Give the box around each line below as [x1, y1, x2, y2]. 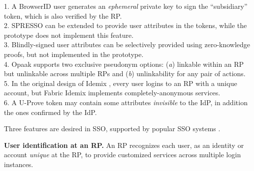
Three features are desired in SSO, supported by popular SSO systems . [4, 123, 221, 134]
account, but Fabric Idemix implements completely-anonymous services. [4, 87, 221, 98]
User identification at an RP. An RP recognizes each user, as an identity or [4, 140, 244, 150]
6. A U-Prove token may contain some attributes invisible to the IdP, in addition [4, 97, 248, 107]
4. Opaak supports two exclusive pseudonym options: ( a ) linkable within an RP [4, 58, 244, 69]
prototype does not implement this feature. [4, 29, 134, 40]
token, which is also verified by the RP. [4, 10, 122, 21]
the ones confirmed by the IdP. [4, 107, 97, 117]
